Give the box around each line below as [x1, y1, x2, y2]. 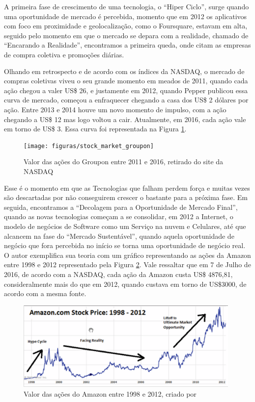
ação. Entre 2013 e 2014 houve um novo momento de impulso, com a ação [4, 104, 227, 114]
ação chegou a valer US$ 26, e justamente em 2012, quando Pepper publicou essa [4, 85, 248, 95]
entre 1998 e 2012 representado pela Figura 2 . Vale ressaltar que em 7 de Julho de [4, 259, 251, 270]
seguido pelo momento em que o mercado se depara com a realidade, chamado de [4, 30, 249, 40]
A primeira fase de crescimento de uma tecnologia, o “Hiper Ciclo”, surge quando [4, 1, 249, 11]
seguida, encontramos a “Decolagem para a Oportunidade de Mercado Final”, [4, 201, 238, 212]
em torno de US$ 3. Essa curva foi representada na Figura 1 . [4, 124, 187, 134]
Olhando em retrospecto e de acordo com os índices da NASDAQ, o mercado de [4, 66, 245, 76]
